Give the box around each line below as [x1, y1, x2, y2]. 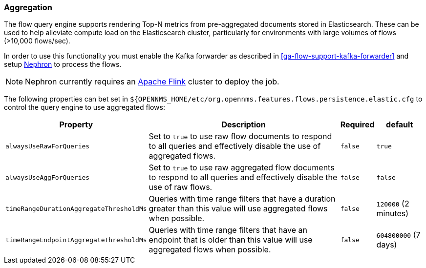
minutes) [376, 208, 409, 219]
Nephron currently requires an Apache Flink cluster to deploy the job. [25, 77, 279, 87]
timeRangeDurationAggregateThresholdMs [5, 205, 147, 212]
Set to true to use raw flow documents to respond [149, 131, 332, 142]
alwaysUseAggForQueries [5, 173, 90, 181]
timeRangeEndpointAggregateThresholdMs [5, 236, 147, 244]
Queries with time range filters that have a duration [149, 194, 336, 204]
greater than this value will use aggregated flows [149, 204, 328, 214]
